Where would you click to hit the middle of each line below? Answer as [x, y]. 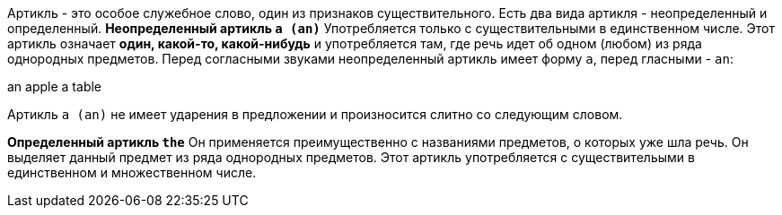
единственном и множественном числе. [132, 172]
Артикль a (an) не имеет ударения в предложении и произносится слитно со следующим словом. [315, 114]
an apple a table [54, 86]
